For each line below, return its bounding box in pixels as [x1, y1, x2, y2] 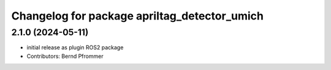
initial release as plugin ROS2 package [26, 44, 124, 51]
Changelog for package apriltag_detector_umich [11, 9, 264, 23]
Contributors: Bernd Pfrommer [26, 52, 104, 60]
